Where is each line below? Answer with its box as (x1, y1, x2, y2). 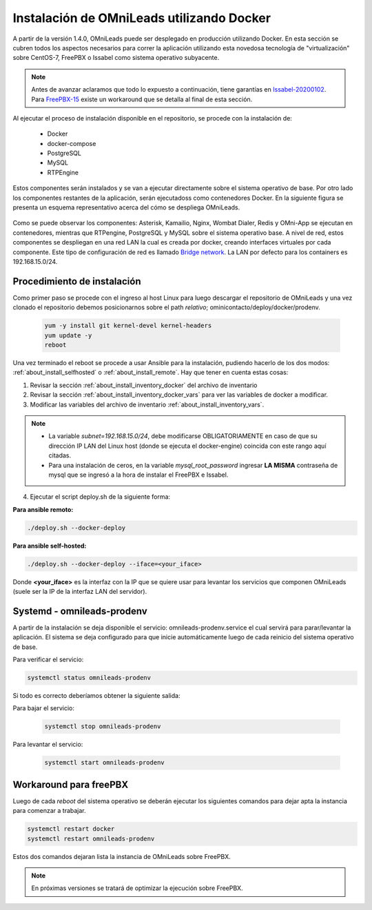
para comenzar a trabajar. (12, 807, 86, 815)
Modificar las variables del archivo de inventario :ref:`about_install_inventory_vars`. (30, 400, 265, 409)
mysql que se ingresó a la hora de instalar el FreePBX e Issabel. (48, 470, 229, 479)
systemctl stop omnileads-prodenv (44, 723, 161, 730)
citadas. (48, 451, 72, 459)
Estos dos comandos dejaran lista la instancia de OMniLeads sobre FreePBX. (12, 852, 231, 860)
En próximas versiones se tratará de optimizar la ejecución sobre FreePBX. (31, 884, 244, 892)
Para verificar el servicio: (12, 655, 84, 664)
